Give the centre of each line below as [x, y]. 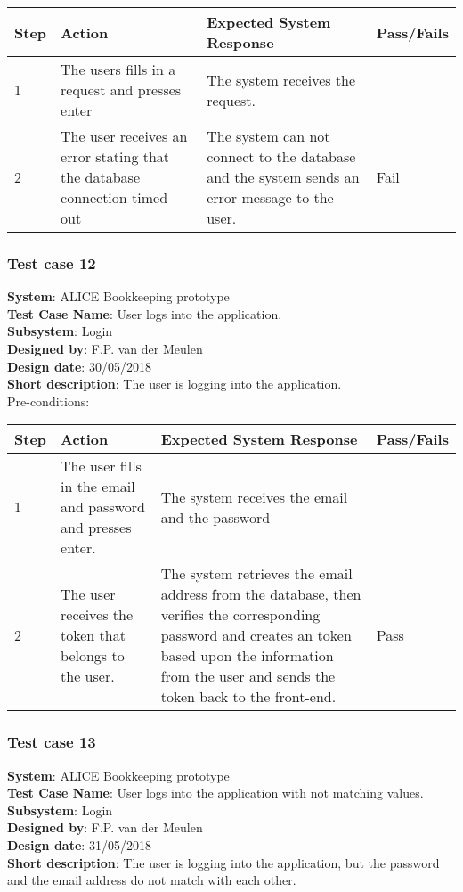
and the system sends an [283, 177]
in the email [98, 487]
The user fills [101, 466]
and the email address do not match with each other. [152, 880]
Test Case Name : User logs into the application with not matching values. [215, 793]
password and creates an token [256, 635]
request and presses [121, 90]
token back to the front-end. [248, 697]
